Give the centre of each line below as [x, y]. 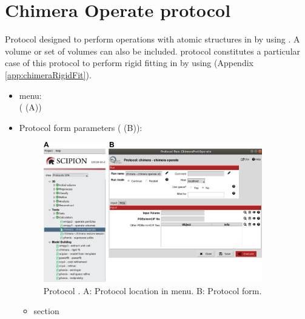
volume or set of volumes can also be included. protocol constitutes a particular [153, 51]
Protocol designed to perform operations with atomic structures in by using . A [152, 39]
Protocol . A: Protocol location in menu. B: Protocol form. [152, 290]
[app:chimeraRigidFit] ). [48, 74]
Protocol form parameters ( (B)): [81, 127]
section [46, 311]
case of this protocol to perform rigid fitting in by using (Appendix [129, 63]
